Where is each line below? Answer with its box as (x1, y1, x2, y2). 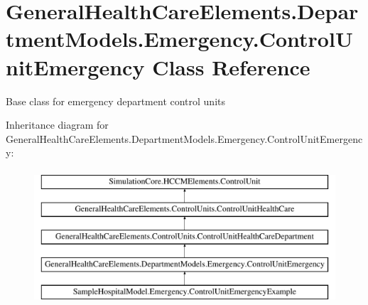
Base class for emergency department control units (6, 93, 226, 108)
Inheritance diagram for (6, 117, 109, 132)
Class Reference (152, 52, 310, 81)
